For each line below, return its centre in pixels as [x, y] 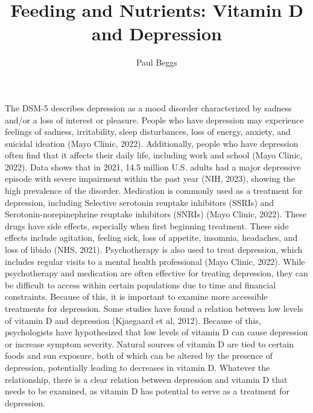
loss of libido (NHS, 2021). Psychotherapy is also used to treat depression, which [154, 250]
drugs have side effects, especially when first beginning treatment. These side [147, 225]
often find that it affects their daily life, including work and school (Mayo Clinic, [154, 155]
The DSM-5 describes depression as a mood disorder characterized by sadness [148, 107]
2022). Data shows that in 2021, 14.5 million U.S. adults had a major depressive [153, 166]
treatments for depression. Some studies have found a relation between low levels [154, 308]
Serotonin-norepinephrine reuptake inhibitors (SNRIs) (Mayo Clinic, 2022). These [156, 214]
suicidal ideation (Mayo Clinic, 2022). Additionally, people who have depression [152, 143]
